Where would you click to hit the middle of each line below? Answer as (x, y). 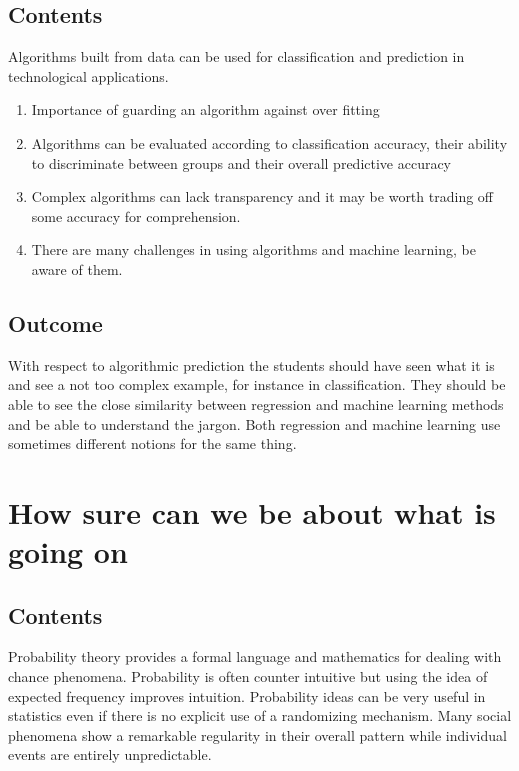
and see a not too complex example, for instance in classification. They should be (257, 384)
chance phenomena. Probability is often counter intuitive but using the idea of (248, 676)
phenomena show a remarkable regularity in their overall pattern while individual (257, 734)
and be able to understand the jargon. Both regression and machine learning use (254, 423)
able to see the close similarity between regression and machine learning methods (256, 403)
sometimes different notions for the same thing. (152, 443)
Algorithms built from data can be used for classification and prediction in (236, 56)
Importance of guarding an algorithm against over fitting (205, 109)
